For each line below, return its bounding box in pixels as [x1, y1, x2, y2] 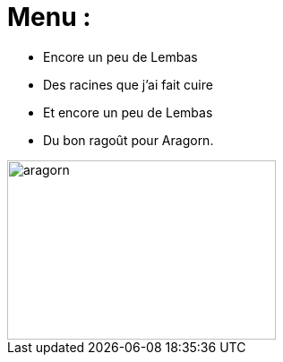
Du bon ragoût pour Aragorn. [43, 132, 214, 148]
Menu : [7, 2, 91, 32]
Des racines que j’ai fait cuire [43, 76, 213, 92]
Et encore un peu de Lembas [43, 104, 213, 120]
